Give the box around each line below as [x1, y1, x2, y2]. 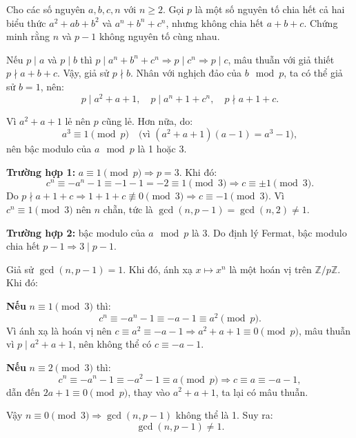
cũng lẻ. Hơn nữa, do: [101, 113, 193, 128]
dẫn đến [6, 384, 41, 399]
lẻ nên [65, 113, 91, 128]
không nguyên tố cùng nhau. [99, 29, 220, 43]
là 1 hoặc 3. [137, 141, 187, 156]
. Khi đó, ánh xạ [123, 261, 192, 276]
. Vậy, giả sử [57, 66, 110, 80]
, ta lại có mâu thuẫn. [215, 384, 308, 399]
